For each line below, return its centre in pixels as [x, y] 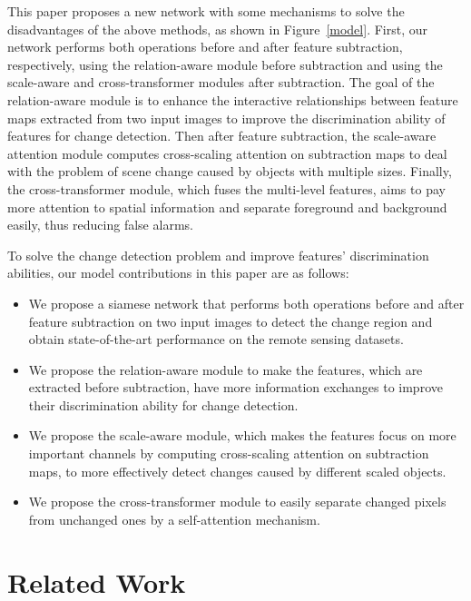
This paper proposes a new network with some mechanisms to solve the [206, 11]
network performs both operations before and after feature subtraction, [205, 47]
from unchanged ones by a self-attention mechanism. [174, 519]
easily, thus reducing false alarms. [100, 225]
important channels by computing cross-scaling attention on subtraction [229, 453]
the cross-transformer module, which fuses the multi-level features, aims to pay [226, 188]
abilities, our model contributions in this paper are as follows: [178, 273]
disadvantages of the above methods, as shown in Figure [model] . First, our [217, 29]
